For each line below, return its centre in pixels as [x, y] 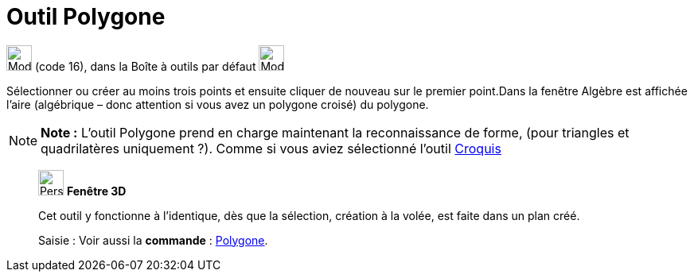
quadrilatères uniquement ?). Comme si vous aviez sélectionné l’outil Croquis [271, 148]
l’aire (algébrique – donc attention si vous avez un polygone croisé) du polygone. [218, 104]
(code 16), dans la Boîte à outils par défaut [145, 66]
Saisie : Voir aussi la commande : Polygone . [153, 240]
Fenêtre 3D [96, 191]
